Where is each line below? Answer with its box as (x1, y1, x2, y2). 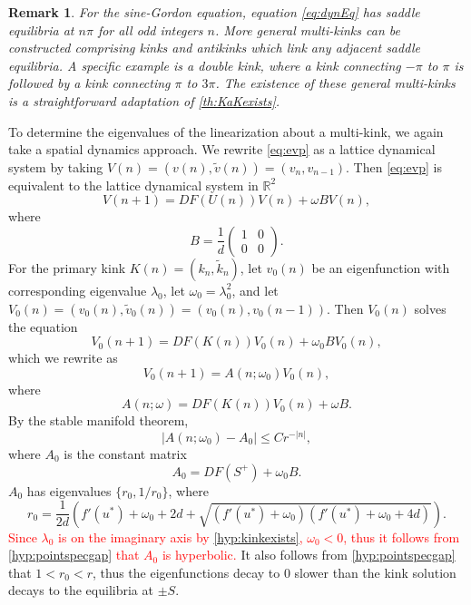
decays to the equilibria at (8, 581, 153, 600)
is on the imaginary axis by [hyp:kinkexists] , (58, 527, 303, 546)
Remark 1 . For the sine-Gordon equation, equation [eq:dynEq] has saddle (8, 3, 420, 21)
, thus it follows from (343, 527, 460, 546)
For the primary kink (8, 258, 126, 277)
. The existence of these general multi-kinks (215, 73, 456, 93)
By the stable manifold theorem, (8, 411, 189, 430)
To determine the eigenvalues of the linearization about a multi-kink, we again (8, 122, 444, 141)
